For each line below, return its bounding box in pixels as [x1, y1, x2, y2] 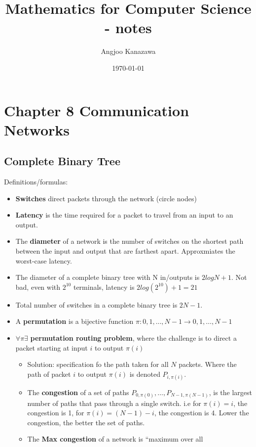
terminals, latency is [73, 281, 135, 292]
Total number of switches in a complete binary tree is [15, 299, 178, 310]
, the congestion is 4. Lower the [154, 407, 249, 418]
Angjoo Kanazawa [101, 46, 156, 56]
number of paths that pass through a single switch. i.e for [27, 398, 201, 408]
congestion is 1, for [27, 407, 84, 418]
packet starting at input [15, 342, 88, 353]
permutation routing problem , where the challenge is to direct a [30, 333, 237, 343]
